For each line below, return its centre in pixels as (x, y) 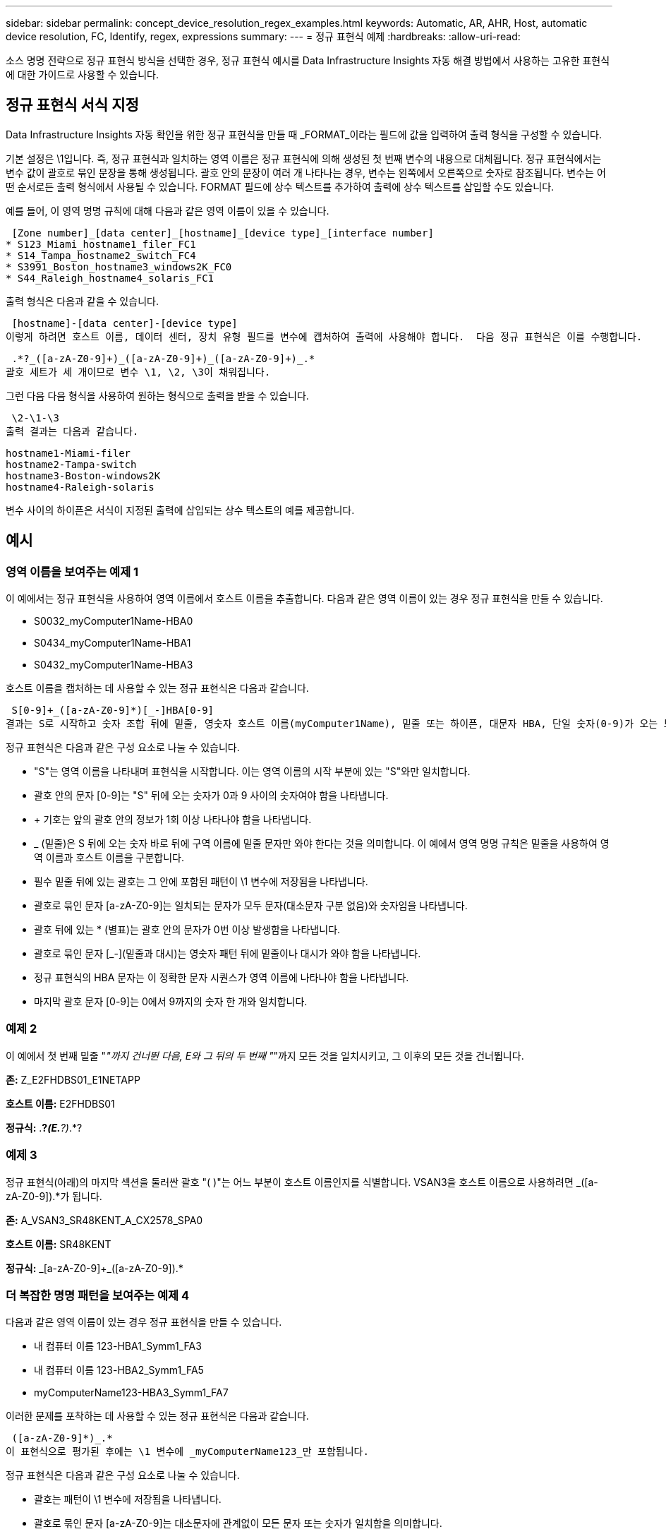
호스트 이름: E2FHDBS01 (60, 1103)
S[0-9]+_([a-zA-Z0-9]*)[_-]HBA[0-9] (113, 711)
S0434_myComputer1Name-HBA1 (113, 643)
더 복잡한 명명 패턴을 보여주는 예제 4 (98, 1295)
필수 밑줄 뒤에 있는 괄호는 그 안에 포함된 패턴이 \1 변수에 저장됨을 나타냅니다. (201, 882)
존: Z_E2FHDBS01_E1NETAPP (73, 1079)
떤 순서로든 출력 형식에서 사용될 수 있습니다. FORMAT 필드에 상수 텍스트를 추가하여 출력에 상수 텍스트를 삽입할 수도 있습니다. (280, 186)
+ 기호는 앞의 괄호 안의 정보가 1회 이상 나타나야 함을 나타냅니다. (173, 820)
